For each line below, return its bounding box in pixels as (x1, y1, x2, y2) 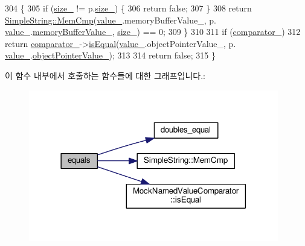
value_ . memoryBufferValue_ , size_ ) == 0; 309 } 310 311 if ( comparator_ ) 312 (5, 25, 301, 38)
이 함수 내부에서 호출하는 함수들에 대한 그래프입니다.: (5, 69, 205, 81)
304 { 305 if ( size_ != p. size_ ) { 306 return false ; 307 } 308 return (5, 2, 252, 14)
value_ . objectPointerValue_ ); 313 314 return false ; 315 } (5, 49, 216, 61)
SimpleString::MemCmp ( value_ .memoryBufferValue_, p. (5, 13, 216, 26)
